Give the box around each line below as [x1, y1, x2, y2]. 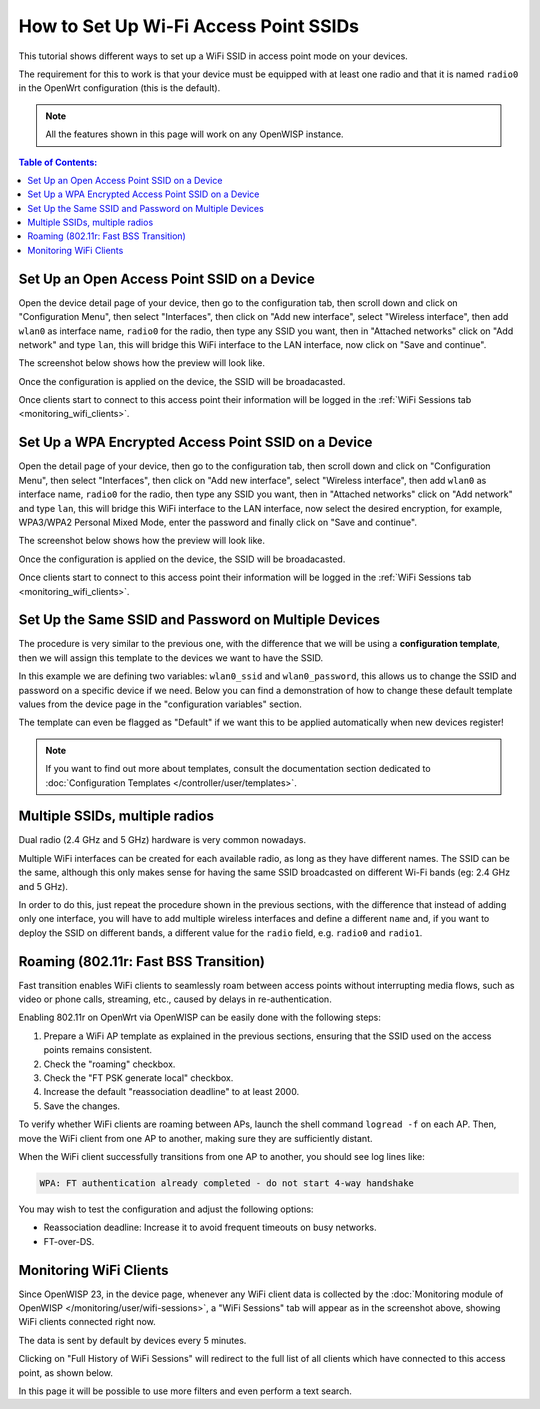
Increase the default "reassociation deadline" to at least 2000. [43, 1086, 300, 1098]
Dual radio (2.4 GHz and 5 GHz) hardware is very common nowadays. [18, 834, 307, 846]
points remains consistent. [43, 1044, 153, 1056]
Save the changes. [43, 1100, 120, 1112]
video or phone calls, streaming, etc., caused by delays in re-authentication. [18, 993, 332, 1005]
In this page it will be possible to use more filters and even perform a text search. [18, 1385, 352, 1397]
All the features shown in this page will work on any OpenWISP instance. [45, 128, 344, 140]
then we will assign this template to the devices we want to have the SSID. [18, 651, 324, 664]
